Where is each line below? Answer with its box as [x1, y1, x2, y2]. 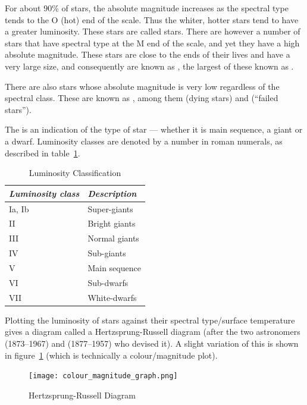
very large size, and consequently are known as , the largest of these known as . [5, 59, 294, 72]
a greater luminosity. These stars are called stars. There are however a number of [5, 25, 300, 37]
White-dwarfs [87, 291, 137, 303]
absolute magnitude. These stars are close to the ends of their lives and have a [5, 48, 290, 61]
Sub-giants [87, 247, 126, 259]
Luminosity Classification [29, 167, 121, 179]
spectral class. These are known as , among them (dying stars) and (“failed [5, 92, 278, 104]
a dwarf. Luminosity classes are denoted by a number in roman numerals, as [5, 134, 283, 147]
